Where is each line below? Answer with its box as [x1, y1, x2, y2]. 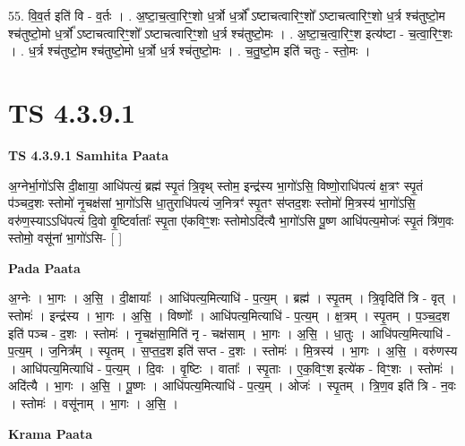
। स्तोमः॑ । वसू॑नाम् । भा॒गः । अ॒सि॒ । [8, 394, 178, 413]
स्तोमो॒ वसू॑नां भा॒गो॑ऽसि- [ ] [8, 228, 123, 247]
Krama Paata [8, 424, 92, 442]
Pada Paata [8, 258, 81, 277]
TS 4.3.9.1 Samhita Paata [8, 145, 169, 164]
